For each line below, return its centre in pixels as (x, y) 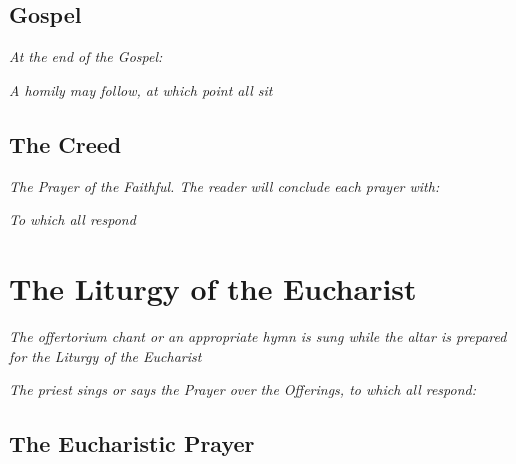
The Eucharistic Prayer (132, 443)
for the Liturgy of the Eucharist (105, 355)
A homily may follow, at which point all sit (141, 89)
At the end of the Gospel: (86, 56)
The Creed (65, 143)
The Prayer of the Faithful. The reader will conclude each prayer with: (224, 185)
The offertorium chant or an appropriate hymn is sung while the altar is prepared (258, 335)
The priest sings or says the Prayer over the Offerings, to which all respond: (243, 389)
